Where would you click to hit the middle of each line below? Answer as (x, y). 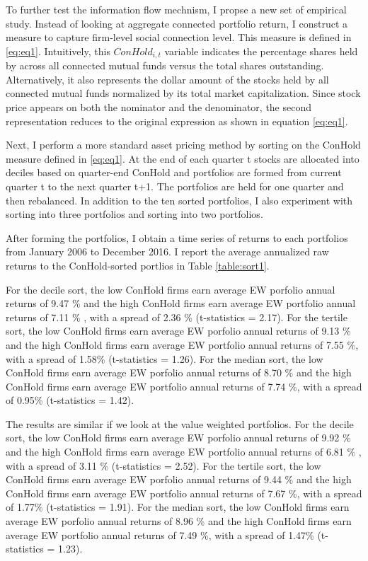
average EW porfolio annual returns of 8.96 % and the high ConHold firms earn (179, 521)
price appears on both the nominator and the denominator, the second (159, 107)
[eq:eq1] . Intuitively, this (58, 51)
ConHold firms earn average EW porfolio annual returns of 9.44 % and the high (179, 479)
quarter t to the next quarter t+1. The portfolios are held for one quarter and (175, 186)
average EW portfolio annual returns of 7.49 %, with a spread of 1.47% (160, 534)
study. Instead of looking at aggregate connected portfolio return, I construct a (177, 23)
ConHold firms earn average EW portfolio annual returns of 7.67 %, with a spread (184, 493)
